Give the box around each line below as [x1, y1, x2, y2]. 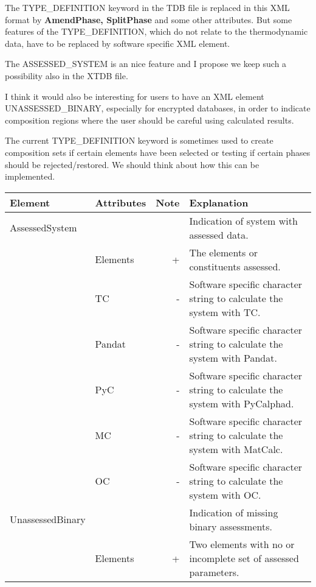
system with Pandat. [189, 350, 277, 365]
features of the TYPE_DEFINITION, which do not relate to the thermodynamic [5, 25, 308, 38]
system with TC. [189, 304, 261, 319]
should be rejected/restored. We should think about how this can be [5, 158, 259, 170]
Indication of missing [189, 505, 278, 519]
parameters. [189, 564, 239, 579]
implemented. [5, 170, 55, 183]
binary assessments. [189, 519, 272, 533]
